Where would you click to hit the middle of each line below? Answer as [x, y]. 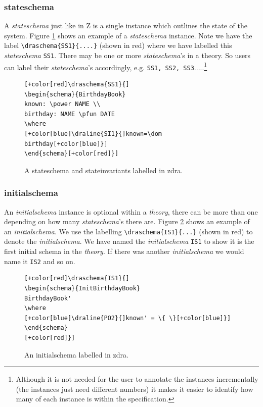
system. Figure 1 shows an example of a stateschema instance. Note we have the [128, 35]
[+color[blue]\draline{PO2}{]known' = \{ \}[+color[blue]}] [128, 318]
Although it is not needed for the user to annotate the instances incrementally [137, 379]
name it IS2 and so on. [40, 261]
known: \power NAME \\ [62, 104]
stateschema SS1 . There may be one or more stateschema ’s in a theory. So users [127, 55]
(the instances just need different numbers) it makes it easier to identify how [135, 389]
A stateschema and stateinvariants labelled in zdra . [104, 170]
